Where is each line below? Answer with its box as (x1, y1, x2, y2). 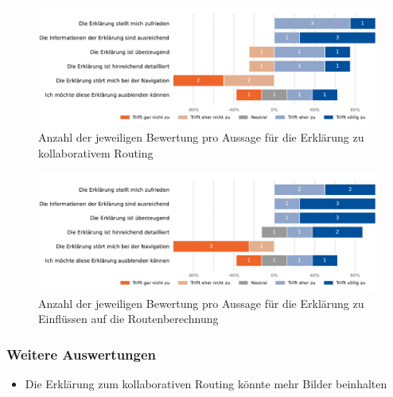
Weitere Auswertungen (6, 344, 157, 364)
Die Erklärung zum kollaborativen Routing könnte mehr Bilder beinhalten (25, 376, 387, 392)
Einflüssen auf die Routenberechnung (38, 310, 219, 327)
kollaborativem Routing (38, 144, 154, 161)
